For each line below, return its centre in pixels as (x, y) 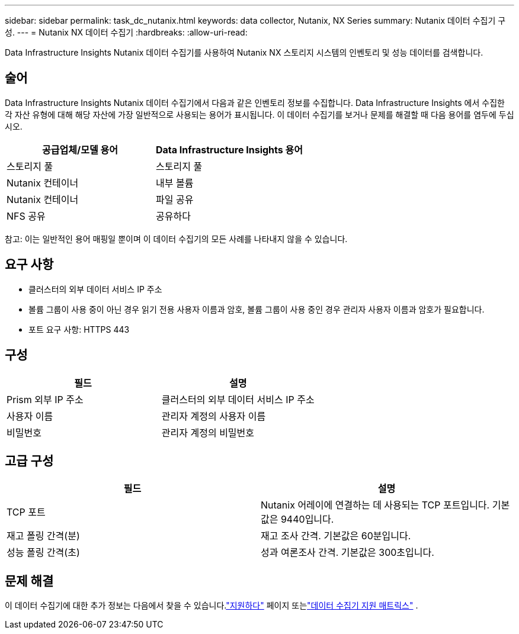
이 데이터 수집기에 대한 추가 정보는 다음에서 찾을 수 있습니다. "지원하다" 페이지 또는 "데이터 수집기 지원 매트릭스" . (212, 606)
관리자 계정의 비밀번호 (208, 432)
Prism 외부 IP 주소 (45, 399)
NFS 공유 (26, 216)
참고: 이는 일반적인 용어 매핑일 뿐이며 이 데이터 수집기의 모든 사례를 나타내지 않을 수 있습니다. (176, 239)
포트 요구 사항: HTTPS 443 (79, 329)
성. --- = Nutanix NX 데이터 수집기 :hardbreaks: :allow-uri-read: (126, 32)
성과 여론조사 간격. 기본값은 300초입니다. (347, 553)
